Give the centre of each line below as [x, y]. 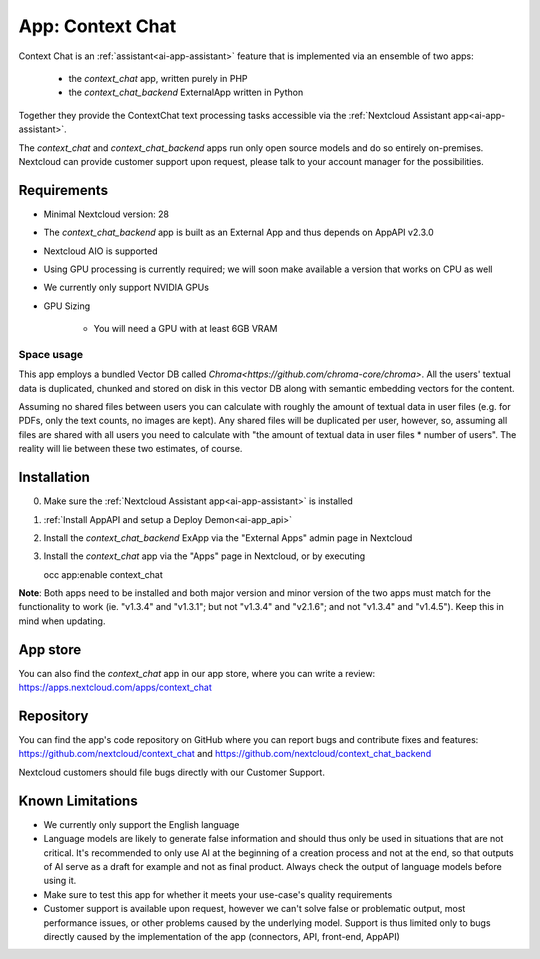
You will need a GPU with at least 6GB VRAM [185, 329]
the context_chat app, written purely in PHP [158, 78]
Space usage [51, 354]
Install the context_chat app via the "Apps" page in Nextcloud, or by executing [204, 556]
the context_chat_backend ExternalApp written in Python [186, 92]
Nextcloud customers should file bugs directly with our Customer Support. [171, 772]
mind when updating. [62, 621]
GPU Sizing [67, 306]
